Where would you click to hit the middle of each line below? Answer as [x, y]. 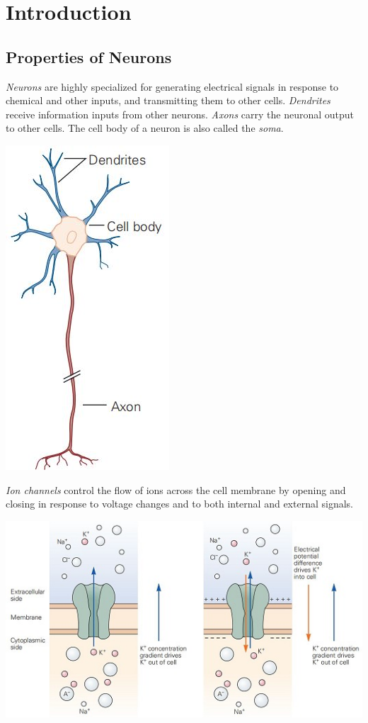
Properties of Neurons [89, 56]
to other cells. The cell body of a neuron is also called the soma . [145, 128]
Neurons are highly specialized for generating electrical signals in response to [172, 86]
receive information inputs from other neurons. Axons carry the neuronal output [180, 114]
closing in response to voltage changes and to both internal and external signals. [179, 504]
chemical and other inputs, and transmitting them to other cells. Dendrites [168, 100]
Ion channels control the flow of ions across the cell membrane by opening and [176, 489]
